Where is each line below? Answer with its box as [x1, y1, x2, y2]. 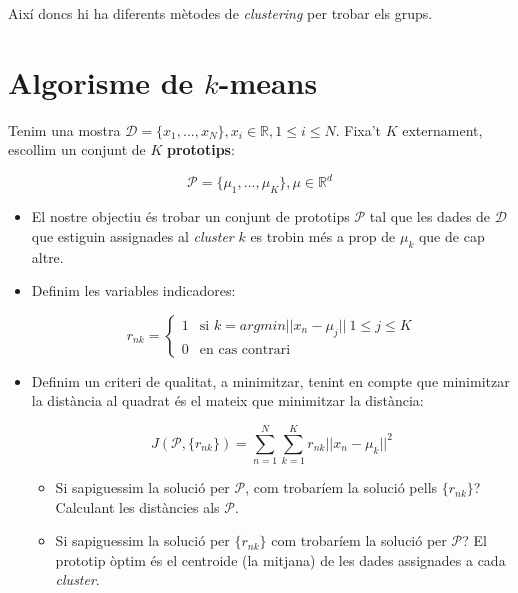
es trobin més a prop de [250, 225, 396, 246]
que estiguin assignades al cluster [31, 225, 234, 246]
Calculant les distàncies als [55, 496, 220, 517]
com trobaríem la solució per [271, 530, 447, 551]
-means [218, 61, 318, 102]
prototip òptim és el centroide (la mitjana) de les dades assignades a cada [55, 549, 506, 570]
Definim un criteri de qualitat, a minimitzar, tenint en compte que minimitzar [31, 370, 510, 391]
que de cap [418, 225, 485, 246]
